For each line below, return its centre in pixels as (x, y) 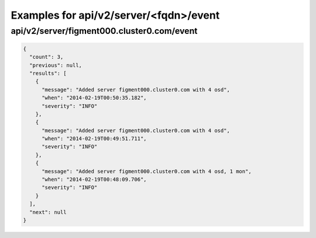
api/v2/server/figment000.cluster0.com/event (104, 31)
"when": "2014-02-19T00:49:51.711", (94, 139)
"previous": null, (56, 65)
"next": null (48, 212)
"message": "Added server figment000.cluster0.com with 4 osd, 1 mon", (147, 171)
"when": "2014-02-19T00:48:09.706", (94, 180)
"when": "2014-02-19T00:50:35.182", (94, 98)
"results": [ (48, 73)
